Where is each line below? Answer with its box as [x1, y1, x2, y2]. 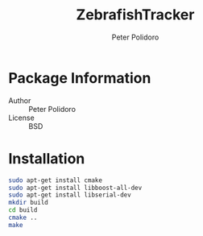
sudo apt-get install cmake [8, 176, 103, 184]
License [8, 113, 35, 122]
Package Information [8, 68, 151, 87]
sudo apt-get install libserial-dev [8, 191, 131, 199]
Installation [8, 149, 85, 168]
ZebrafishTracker [76, 6, 195, 24]
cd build [8, 206, 38, 214]
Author [8, 95, 31, 106]
